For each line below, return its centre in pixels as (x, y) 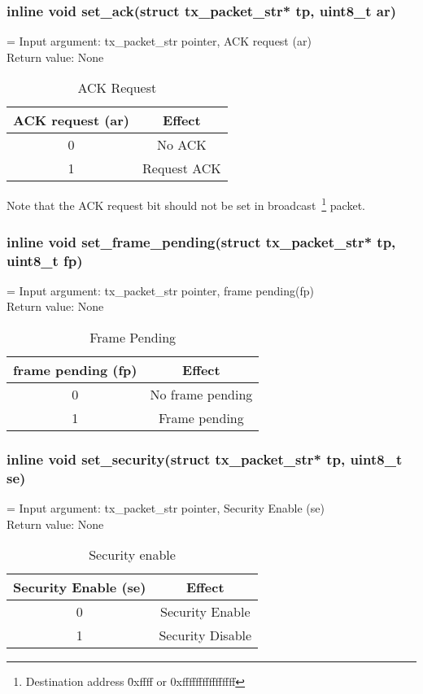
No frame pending (201, 394)
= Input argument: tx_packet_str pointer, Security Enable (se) (166, 508)
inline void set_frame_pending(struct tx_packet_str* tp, (201, 241)
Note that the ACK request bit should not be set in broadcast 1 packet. (186, 204)
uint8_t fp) (45, 260)
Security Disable (205, 635)
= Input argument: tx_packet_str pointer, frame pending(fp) (160, 290)
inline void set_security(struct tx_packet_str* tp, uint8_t (205, 458)
